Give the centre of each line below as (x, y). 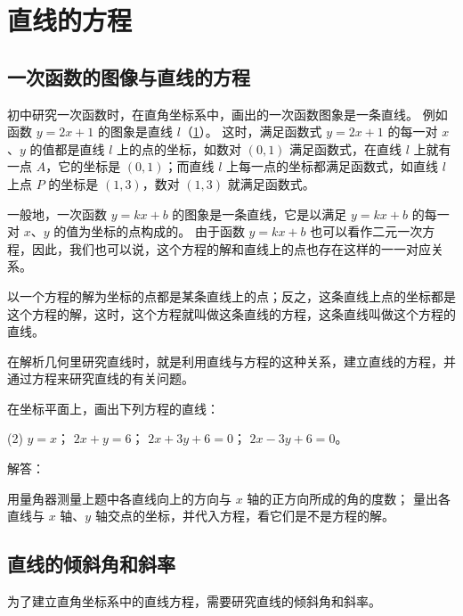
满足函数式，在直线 (346, 148)
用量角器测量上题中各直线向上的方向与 (119, 498)
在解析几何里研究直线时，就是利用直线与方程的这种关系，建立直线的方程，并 (231, 361)
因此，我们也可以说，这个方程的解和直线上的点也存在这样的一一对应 (231, 248)
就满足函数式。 (271, 183)
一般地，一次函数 (57, 214)
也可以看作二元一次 (366, 231)
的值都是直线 (67, 148)
